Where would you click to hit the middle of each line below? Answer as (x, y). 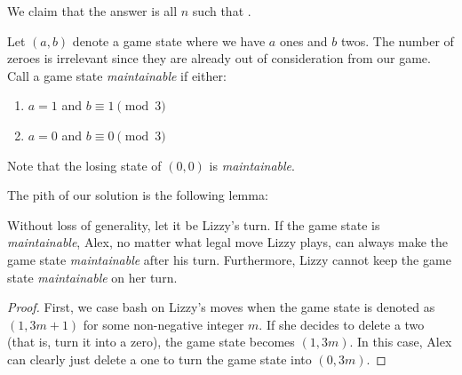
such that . (222, 11)
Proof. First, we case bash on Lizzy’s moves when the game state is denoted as (221, 307)
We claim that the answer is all (92, 11)
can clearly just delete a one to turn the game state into (159, 359)
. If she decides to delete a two (342, 324)
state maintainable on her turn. (92, 277)
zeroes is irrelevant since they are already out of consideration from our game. (219, 58)
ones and (303, 40)
